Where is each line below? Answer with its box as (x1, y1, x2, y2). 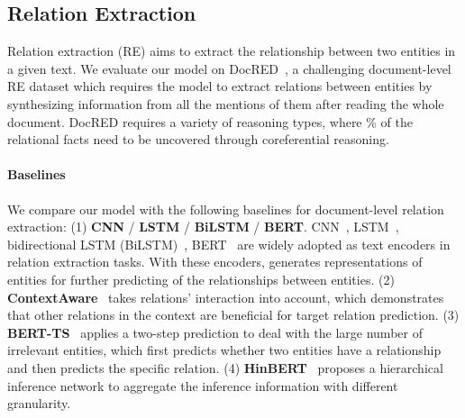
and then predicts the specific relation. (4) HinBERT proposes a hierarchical (7, 358, 443, 377)
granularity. (7, 394, 71, 413)
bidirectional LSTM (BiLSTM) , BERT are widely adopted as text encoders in (7, 234, 451, 253)
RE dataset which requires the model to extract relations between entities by (7, 77, 433, 95)
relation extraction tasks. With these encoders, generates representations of (7, 252, 423, 271)
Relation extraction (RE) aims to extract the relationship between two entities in (7, 41, 456, 60)
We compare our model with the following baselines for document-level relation (7, 199, 444, 218)
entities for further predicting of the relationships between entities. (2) (7, 269, 395, 288)
